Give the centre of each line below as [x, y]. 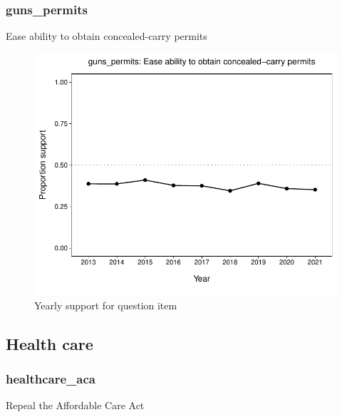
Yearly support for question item [106, 305]
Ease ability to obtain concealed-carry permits [107, 36]
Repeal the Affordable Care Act [75, 405]
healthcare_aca [51, 378]
